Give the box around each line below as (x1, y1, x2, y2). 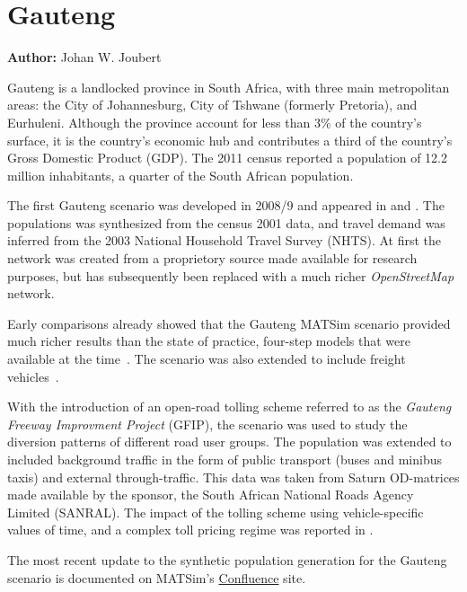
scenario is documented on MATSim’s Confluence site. (7, 568, 306, 587)
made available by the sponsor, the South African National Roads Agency (7, 485, 414, 504)
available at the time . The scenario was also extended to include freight (7, 349, 406, 368)
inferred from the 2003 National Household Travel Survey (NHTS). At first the (7, 231, 442, 250)
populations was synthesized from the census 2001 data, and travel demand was (7, 213, 445, 232)
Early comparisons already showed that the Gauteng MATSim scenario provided (7, 314, 451, 332)
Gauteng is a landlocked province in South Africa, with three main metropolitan (7, 77, 450, 96)
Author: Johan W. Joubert (7, 48, 162, 66)
